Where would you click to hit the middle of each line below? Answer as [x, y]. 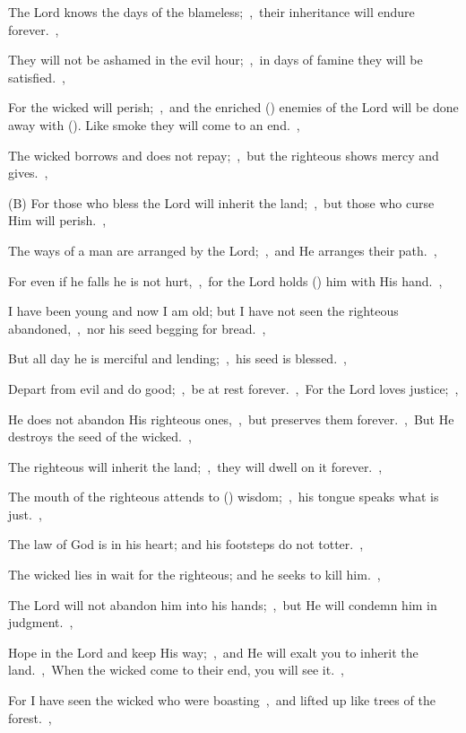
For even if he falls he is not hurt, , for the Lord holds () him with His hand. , [225, 280]
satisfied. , [37, 77]
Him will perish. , [57, 220]
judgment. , [41, 622]
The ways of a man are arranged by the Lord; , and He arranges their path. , [223, 250]
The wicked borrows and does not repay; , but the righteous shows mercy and [224, 155]
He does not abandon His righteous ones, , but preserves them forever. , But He [231, 419]
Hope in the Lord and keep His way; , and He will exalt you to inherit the [213, 652]
